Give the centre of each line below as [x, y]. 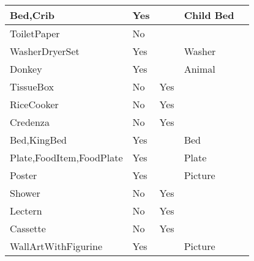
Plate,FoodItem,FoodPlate [66, 157]
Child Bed [209, 15]
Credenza [30, 122]
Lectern [26, 211]
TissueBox [32, 86]
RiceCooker [34, 104]
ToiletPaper [35, 33]
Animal [200, 69]
